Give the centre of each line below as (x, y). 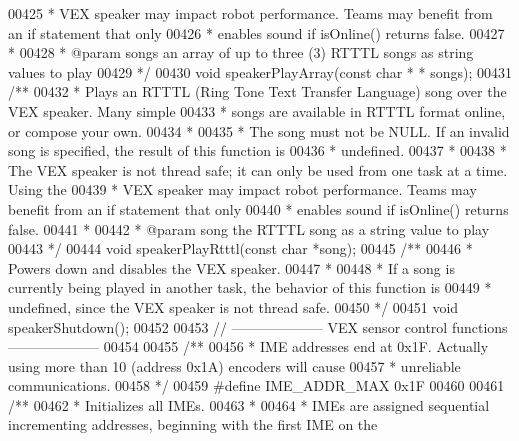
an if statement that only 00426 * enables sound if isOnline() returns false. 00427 (256, 32)
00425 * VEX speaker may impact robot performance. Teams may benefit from (250, 13)
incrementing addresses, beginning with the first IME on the (193, 424)
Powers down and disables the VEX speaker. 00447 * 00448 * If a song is (231, 267)
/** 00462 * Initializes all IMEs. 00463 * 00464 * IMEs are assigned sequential (249, 404)
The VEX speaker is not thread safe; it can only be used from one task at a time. (258, 169)
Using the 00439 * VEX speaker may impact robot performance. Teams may (242, 189)
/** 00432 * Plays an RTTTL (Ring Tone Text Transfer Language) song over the (257, 91)
